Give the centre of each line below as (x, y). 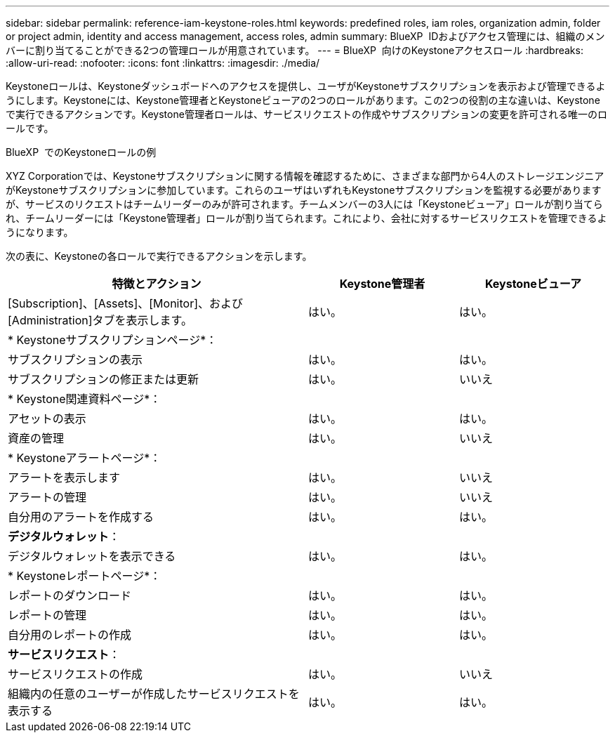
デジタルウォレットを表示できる (92, 556)
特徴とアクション (157, 284)
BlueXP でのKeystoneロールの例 (81, 152)
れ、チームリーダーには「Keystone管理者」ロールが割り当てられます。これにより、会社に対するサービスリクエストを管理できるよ (306, 218)
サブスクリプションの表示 (75, 360)
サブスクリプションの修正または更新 (104, 379)
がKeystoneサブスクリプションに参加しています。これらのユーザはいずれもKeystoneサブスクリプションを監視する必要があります (304, 190)
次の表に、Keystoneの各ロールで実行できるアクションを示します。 (159, 256)
